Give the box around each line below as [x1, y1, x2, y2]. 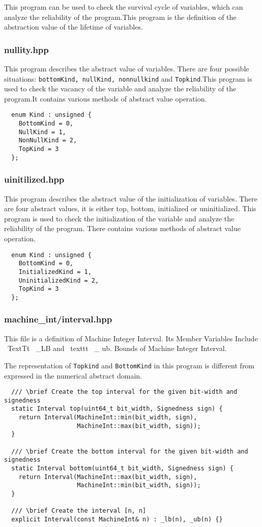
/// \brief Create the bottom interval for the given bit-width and [11, 447, 248, 455]
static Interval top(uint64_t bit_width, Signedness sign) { [11, 405, 223, 413]
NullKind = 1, [18, 128, 66, 136]
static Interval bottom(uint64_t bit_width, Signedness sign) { [11, 465, 234, 472]
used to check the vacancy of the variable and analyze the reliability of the [4, 83, 237, 94]
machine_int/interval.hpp [4, 313, 112, 325]
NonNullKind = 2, [18, 137, 77, 144]
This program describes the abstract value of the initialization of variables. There [4, 193, 258, 204]
